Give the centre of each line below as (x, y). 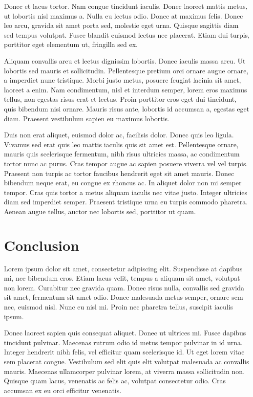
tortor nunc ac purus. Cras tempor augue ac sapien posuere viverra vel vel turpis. (126, 163)
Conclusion (42, 245)
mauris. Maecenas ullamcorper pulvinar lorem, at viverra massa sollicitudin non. (125, 371)
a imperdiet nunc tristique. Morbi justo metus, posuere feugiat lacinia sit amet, (123, 80)
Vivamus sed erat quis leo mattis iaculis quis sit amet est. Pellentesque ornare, (121, 144)
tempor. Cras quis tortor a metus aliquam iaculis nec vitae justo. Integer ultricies (126, 192)
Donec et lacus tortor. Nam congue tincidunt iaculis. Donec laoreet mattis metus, (126, 6)
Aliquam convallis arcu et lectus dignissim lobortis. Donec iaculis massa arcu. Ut (125, 60)
